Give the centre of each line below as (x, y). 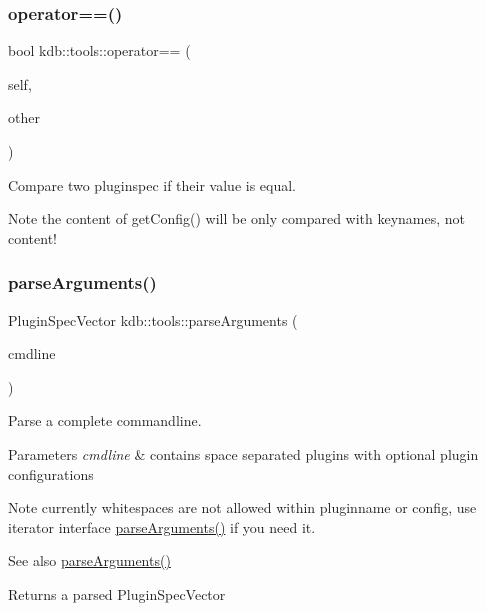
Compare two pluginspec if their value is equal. (152, 184)
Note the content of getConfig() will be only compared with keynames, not (237, 218)
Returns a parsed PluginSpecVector (117, 593)
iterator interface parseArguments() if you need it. (162, 526)
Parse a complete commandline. (105, 420)
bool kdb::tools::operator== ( (99, 50)
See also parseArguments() (89, 560)
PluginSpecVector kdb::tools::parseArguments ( (153, 319)
